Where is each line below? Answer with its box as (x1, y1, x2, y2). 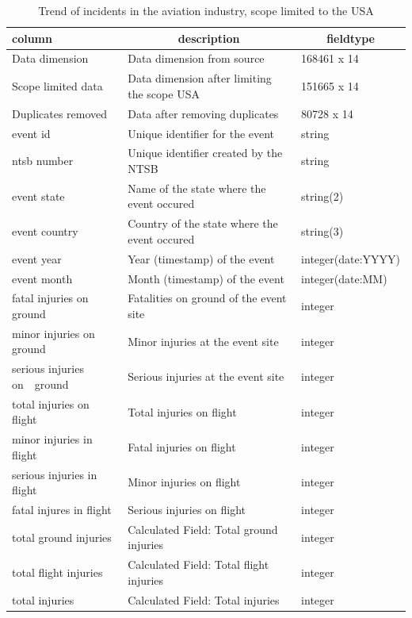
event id (12, 125, 51, 141)
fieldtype (326, 29, 375, 46)
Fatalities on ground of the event (128, 290, 287, 306)
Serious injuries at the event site (128, 368, 284, 385)
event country (12, 223, 78, 240)
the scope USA (128, 85, 200, 102)
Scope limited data (12, 78, 103, 94)
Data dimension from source (128, 50, 265, 67)
